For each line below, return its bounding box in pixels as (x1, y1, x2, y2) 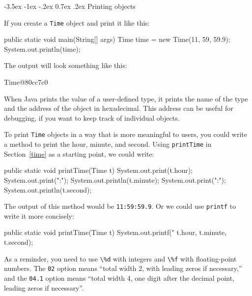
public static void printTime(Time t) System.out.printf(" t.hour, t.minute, (4, 227, 227, 237)
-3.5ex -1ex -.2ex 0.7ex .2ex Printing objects (4, 1, 136, 11)
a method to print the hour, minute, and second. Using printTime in (4, 139, 212, 149)
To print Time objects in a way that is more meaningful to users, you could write (4, 129, 247, 139)
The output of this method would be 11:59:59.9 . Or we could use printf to (4, 201, 236, 211)
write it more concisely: (4, 210, 74, 221)
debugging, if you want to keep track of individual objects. (4, 112, 180, 123)
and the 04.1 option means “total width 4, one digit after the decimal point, (4, 272, 235, 283)
